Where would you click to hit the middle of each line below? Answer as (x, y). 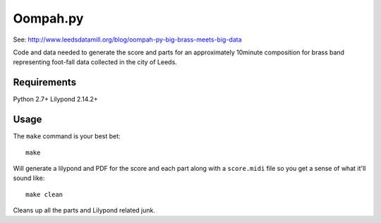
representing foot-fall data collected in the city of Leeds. (95, 62)
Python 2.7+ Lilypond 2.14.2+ (55, 100)
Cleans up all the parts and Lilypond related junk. (84, 210)
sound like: (29, 178)
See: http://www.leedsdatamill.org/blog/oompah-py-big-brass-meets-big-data (128, 40)
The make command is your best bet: (67, 136)
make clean (44, 194)
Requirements (45, 82)
